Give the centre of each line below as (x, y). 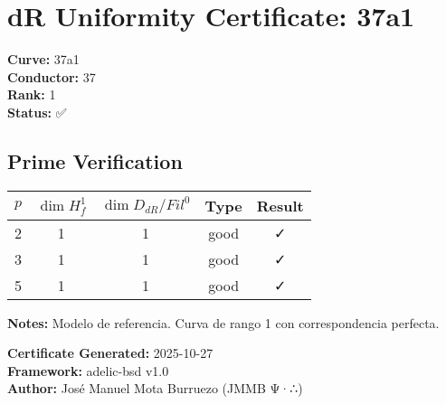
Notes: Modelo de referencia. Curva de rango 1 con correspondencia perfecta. (223, 322)
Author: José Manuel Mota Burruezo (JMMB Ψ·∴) (155, 388)
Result (280, 205)
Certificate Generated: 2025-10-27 (110, 353)
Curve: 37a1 (43, 59)
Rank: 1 (32, 94)
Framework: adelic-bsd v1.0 (88, 370)
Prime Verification (95, 160)
